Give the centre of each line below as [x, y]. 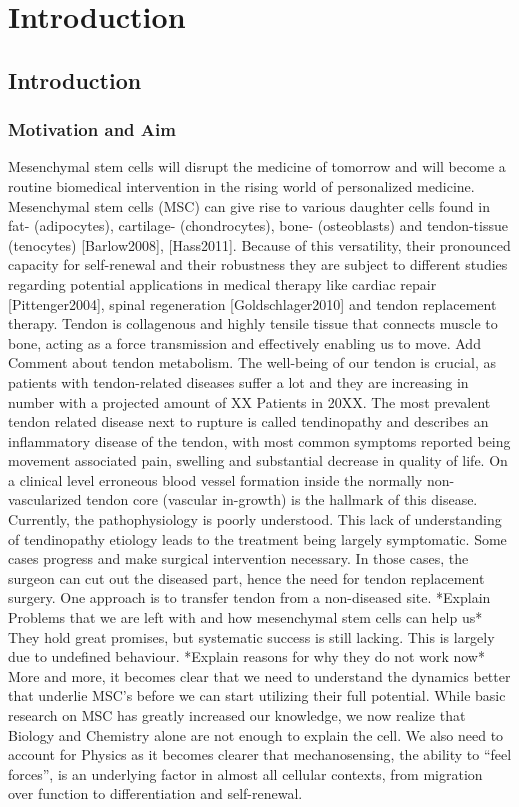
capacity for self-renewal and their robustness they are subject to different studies [258, 264]
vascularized [45, 499]
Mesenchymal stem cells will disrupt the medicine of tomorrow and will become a [257, 166]
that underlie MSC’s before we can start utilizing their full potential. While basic [257, 695]
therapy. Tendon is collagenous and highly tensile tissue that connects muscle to [253, 323]
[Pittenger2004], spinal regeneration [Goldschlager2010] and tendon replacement [252, 303]
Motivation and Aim [92, 129]
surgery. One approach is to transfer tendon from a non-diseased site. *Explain [249, 597]
